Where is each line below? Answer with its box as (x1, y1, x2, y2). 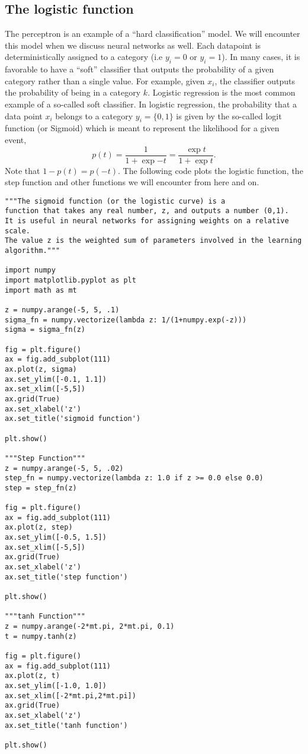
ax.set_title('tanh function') (5, 721, 128, 730)
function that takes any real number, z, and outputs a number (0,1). (5, 207, 289, 216)
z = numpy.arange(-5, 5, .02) (5, 464, 124, 473)
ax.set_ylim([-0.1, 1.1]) (5, 375, 107, 384)
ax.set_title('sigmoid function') (5, 414, 141, 423)
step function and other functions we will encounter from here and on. (5, 176, 259, 188)
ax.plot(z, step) (5, 523, 73, 532)
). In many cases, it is (222, 50, 300, 63)
